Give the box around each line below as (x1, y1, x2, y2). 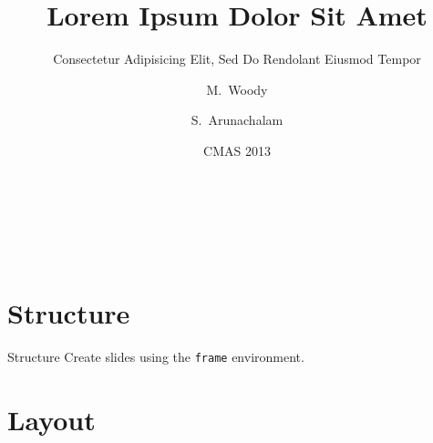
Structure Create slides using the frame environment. (7, 346, 304, 366)
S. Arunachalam (191, 110, 284, 129)
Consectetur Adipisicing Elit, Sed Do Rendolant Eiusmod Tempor (53, 49, 421, 68)
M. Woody (206, 79, 268, 98)
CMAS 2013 (203, 140, 271, 160)
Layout (7, 400, 96, 438)
